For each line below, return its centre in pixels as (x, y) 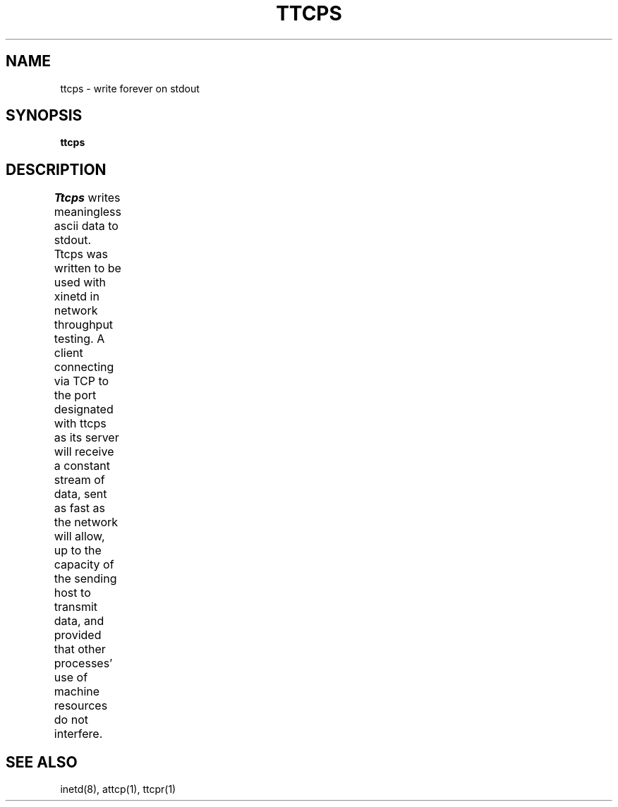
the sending (85, 579)
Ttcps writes (87, 198)
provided (78, 635)
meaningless (87, 212)
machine (77, 692)
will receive (84, 452)
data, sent (80, 494)
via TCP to (81, 381)
